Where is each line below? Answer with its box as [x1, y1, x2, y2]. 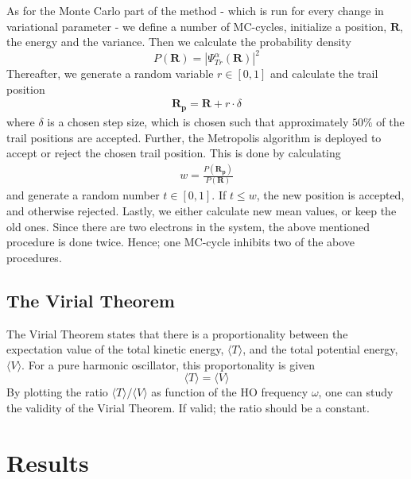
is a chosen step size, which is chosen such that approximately [47, 113, 349, 129]
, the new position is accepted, [256, 187, 405, 203]
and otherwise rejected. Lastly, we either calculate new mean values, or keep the [6, 202, 397, 218]
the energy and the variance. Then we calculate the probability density [6, 33, 351, 50]
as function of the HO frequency [151, 384, 308, 400]
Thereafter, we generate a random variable [6, 65, 214, 82]
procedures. [6, 249, 62, 265]
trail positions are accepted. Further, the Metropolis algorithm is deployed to [6, 129, 382, 145]
